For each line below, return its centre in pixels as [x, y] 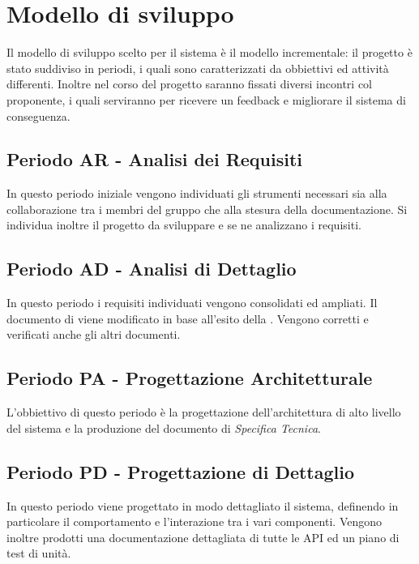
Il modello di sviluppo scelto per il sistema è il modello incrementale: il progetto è [209, 52]
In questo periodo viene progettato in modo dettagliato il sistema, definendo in [203, 505]
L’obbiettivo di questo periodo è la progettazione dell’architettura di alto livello [204, 412]
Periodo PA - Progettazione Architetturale [190, 378]
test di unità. [39, 553]
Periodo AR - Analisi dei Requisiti [155, 159]
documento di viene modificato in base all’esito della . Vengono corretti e [188, 318]
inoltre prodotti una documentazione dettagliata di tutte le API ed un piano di [203, 537]
